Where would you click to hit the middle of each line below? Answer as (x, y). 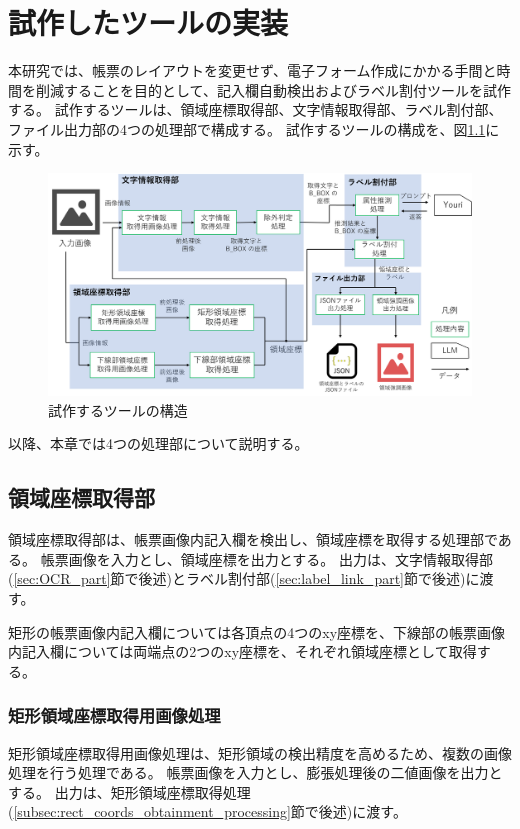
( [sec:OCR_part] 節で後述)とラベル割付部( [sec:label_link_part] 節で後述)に (244, 578)
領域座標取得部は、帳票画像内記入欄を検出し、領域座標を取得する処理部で (253, 539)
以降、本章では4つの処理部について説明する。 (158, 443)
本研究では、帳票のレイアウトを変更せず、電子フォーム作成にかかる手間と (252, 70)
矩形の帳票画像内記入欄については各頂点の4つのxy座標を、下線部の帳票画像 (257, 631)
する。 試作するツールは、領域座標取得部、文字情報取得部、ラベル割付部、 (255, 109)
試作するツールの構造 (118, 409)
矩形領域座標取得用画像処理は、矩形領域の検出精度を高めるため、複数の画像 (260, 752)
